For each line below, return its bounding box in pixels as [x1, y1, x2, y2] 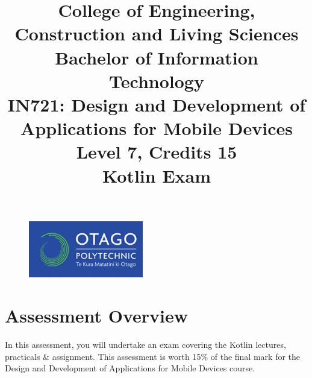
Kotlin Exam [102, 163, 211, 187]
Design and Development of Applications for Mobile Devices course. [5, 362, 255, 374]
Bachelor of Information [55, 45, 258, 69]
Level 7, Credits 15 [76, 139, 237, 164]
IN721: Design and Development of [7, 92, 306, 116]
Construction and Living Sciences [14, 21, 299, 46]
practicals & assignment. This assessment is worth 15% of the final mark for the [5, 350, 301, 362]
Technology [109, 68, 204, 93]
